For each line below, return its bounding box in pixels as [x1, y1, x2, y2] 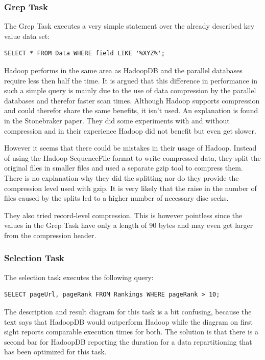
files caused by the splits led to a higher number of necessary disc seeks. [4, 193, 229, 203]
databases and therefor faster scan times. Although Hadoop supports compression [4, 95, 260, 105]
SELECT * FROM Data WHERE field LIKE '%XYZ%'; [4, 50, 165, 57]
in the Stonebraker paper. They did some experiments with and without [4, 115, 230, 125]
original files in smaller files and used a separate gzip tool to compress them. [4, 162, 243, 173]
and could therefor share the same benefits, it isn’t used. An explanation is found [4, 105, 258, 116]
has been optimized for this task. [4, 346, 107, 357]
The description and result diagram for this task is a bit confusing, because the [4, 306, 252, 316]
